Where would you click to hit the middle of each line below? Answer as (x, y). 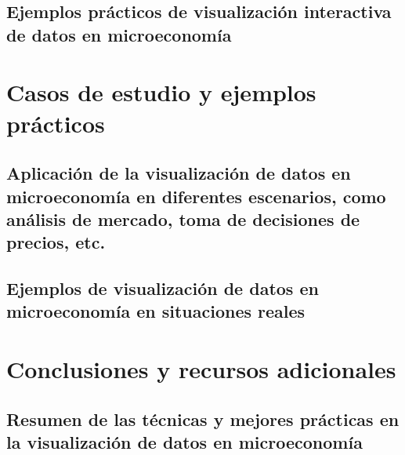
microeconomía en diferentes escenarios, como (196, 196)
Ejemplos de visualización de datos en (163, 288)
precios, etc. (56, 242)
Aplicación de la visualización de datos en (179, 173)
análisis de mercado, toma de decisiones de (183, 218)
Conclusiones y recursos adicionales (201, 369)
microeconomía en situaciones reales (156, 311)
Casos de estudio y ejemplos (161, 92)
